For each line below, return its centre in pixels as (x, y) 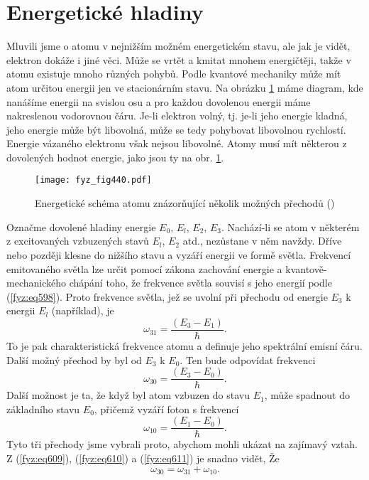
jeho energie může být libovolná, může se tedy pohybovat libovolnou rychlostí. (176, 129)
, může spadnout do (307, 395)
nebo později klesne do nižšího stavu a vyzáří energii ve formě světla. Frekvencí (179, 254)
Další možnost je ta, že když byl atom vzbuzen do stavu (128, 395)
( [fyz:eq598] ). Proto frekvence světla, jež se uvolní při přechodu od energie (167, 296)
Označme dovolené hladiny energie (81, 226)
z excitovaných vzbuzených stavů (78, 241)
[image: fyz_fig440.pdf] (93, 180)
